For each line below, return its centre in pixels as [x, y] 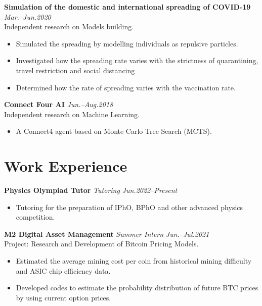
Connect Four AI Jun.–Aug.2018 [59, 104]
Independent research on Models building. [69, 27]
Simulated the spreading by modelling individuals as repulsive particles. [127, 43]
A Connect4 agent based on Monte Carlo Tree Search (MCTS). [114, 131]
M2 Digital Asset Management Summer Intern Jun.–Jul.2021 [107, 234]
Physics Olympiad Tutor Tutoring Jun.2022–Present [91, 190]
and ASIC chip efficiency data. [63, 270]
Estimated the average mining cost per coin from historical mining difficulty [134, 261]
